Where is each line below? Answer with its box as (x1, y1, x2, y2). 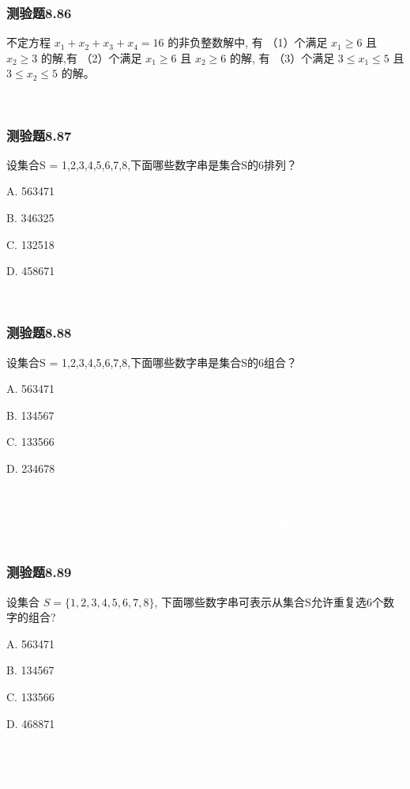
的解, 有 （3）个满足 (229, 49, 335, 66)
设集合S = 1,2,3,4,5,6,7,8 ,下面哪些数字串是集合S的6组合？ (6, 353, 297, 370)
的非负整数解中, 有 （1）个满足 (167, 34, 328, 51)
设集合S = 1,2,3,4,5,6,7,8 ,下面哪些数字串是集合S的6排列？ (6, 156, 297, 172)
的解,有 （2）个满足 (41, 49, 142, 66)
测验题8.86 (6, 2, 72, 22)
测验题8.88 (6, 323, 72, 342)
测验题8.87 (6, 125, 72, 145)
